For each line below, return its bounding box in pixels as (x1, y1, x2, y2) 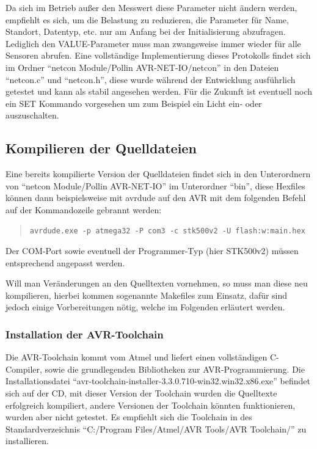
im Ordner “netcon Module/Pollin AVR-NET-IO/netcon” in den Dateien (5, 60, 279, 73)
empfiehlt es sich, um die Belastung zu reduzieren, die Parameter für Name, (5, 13, 289, 26)
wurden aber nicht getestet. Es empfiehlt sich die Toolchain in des (5, 411, 252, 423)
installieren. (5, 434, 49, 447)
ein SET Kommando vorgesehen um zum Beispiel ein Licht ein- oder (5, 97, 262, 109)
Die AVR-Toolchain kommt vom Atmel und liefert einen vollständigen (5, 351, 268, 363)
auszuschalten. (5, 109, 59, 122)
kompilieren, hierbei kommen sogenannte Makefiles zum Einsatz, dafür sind (5, 288, 288, 301)
